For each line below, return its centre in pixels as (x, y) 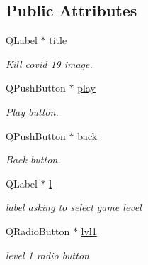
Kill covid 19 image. (49, 64)
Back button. (33, 159)
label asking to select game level (74, 207)
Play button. (32, 111)
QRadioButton (38, 231)
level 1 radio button (47, 255)
